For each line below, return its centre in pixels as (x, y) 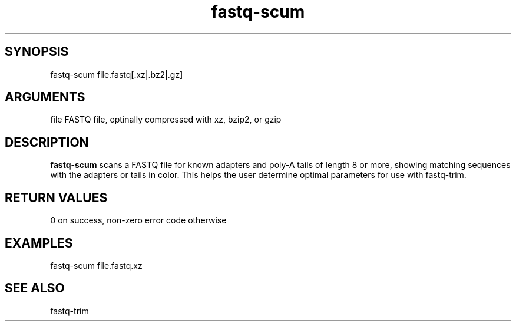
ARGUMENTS (45, 97)
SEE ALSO (35, 288)
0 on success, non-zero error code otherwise (138, 220)
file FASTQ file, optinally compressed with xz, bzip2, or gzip (166, 120)
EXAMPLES (39, 243)
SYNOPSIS (37, 52)
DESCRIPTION (47, 142)
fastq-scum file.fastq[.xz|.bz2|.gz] (117, 74)
